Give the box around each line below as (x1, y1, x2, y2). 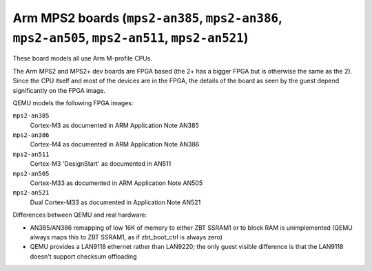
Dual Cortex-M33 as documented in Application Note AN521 (30, 198, 201, 206)
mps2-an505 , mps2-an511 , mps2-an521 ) (12, 30, 249, 45)
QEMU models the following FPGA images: (12, 98, 134, 107)
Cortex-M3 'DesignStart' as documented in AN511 (30, 160, 172, 168)
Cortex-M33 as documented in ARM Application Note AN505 (30, 179, 203, 187)
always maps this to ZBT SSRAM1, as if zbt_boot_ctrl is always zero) (30, 232, 223, 241)
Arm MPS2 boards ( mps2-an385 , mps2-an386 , (12, 10, 282, 25)
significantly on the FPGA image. (12, 86, 106, 94)
